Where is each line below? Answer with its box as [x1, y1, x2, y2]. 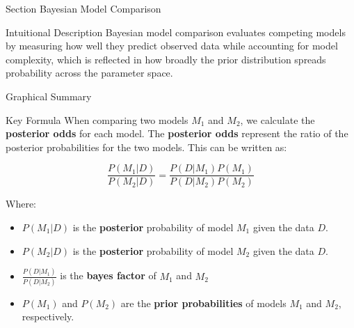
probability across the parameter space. [6, 65, 173, 80]
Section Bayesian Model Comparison [6, 1, 161, 15]
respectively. [22, 309, 74, 324]
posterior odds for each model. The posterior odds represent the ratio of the [6, 126, 348, 141]
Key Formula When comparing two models [6, 112, 188, 127]
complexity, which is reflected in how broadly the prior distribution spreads [6, 52, 326, 66]
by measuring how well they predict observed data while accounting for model [6, 38, 338, 53]
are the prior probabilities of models [120, 295, 287, 310]
